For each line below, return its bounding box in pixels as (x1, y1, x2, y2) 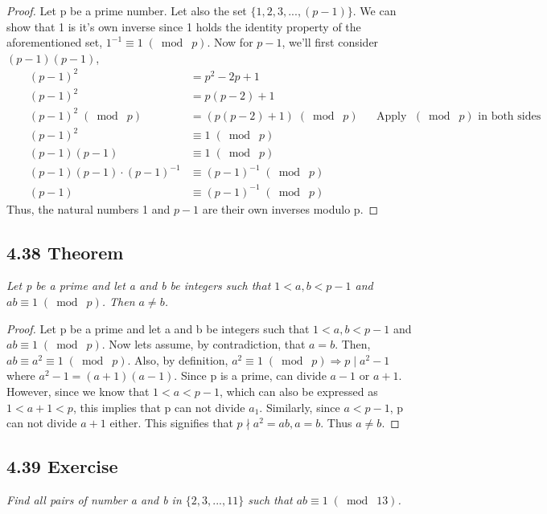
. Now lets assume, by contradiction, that (101, 336, 306, 353)
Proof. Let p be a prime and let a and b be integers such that (6, 320, 310, 337)
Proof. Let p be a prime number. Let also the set (6, 2, 247, 18)
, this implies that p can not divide (72, 398, 245, 415)
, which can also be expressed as (219, 382, 378, 399)
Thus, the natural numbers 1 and (6, 200, 171, 217)
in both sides (478, 110, 541, 122)
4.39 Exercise (6, 454, 118, 479)
